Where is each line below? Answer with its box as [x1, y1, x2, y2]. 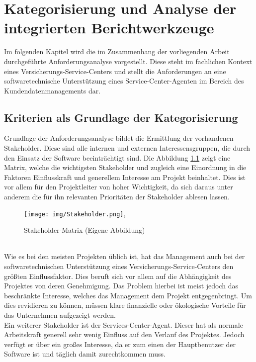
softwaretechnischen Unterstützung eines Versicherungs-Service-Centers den [4, 261, 234, 271]
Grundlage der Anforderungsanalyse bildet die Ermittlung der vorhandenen [4, 133, 234, 143]
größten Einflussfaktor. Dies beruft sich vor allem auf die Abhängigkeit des [4, 271, 232, 281]
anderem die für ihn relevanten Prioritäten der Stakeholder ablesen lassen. [4, 191, 230, 202]
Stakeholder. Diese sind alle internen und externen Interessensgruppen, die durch [4, 143, 251, 153]
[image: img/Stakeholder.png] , [24, 208, 126, 218]
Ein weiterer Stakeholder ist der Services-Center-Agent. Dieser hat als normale [4, 319, 243, 330]
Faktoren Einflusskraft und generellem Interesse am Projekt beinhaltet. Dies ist [4, 172, 246, 182]
